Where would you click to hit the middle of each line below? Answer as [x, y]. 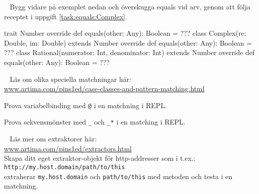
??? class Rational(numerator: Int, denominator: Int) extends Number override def [129, 52]
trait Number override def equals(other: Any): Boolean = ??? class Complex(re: [125, 33]
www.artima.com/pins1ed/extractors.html [68, 148]
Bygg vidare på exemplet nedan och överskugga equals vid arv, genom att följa [130, 6]
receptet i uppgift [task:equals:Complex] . [66, 16]
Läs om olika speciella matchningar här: [70, 79]
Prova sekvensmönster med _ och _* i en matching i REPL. [95, 122]
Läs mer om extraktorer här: [53, 139]
